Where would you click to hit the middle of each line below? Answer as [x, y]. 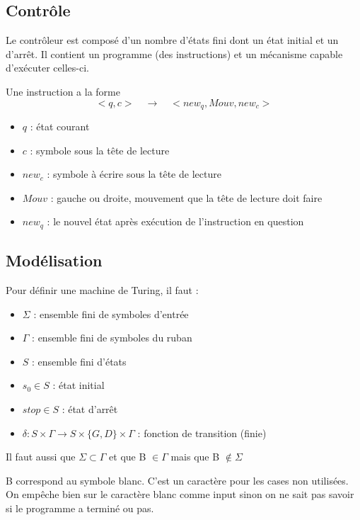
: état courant [60, 126]
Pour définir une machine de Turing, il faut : [102, 290]
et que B [128, 457]
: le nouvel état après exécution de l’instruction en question [175, 221]
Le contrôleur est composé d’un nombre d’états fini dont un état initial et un [172, 40]
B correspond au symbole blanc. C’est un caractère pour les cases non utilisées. [177, 480]
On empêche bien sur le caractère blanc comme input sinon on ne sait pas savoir [180, 494]
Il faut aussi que [41, 457]
